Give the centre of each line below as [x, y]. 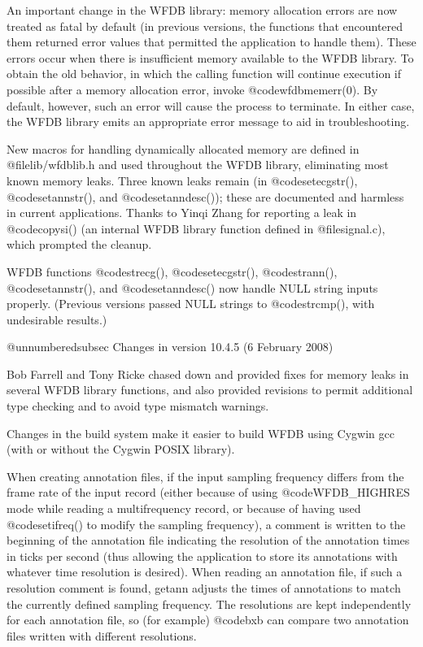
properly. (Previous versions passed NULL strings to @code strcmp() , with [191, 304]
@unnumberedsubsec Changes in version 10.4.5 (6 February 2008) [170, 347]
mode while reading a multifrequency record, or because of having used [184, 508]
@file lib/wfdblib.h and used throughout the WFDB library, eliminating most [198, 165]
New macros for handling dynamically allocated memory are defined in [183, 148]
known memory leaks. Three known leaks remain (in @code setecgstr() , [182, 180]
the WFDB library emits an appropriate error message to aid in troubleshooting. [208, 122]
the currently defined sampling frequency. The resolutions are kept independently [209, 604]
